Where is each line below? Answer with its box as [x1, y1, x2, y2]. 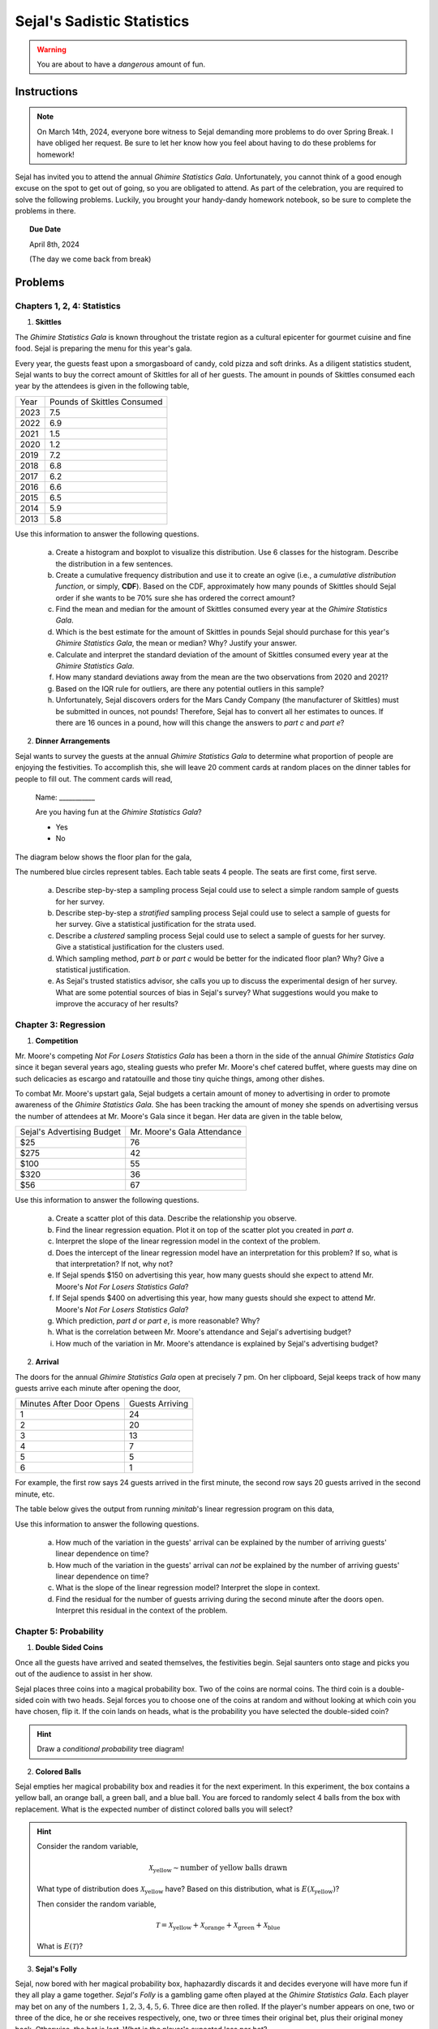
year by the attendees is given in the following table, [15, 381, 190, 391]
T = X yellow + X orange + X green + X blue [155, 1920, 281, 1932]
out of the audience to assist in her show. [15, 1669, 153, 1679]
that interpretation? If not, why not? [55, 1259, 174, 1269]
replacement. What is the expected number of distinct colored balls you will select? [15, 1804, 294, 1814]
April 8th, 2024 [29, 239, 80, 249]
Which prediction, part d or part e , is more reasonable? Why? [55, 1316, 260, 1325]
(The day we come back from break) [29, 254, 152, 264]
